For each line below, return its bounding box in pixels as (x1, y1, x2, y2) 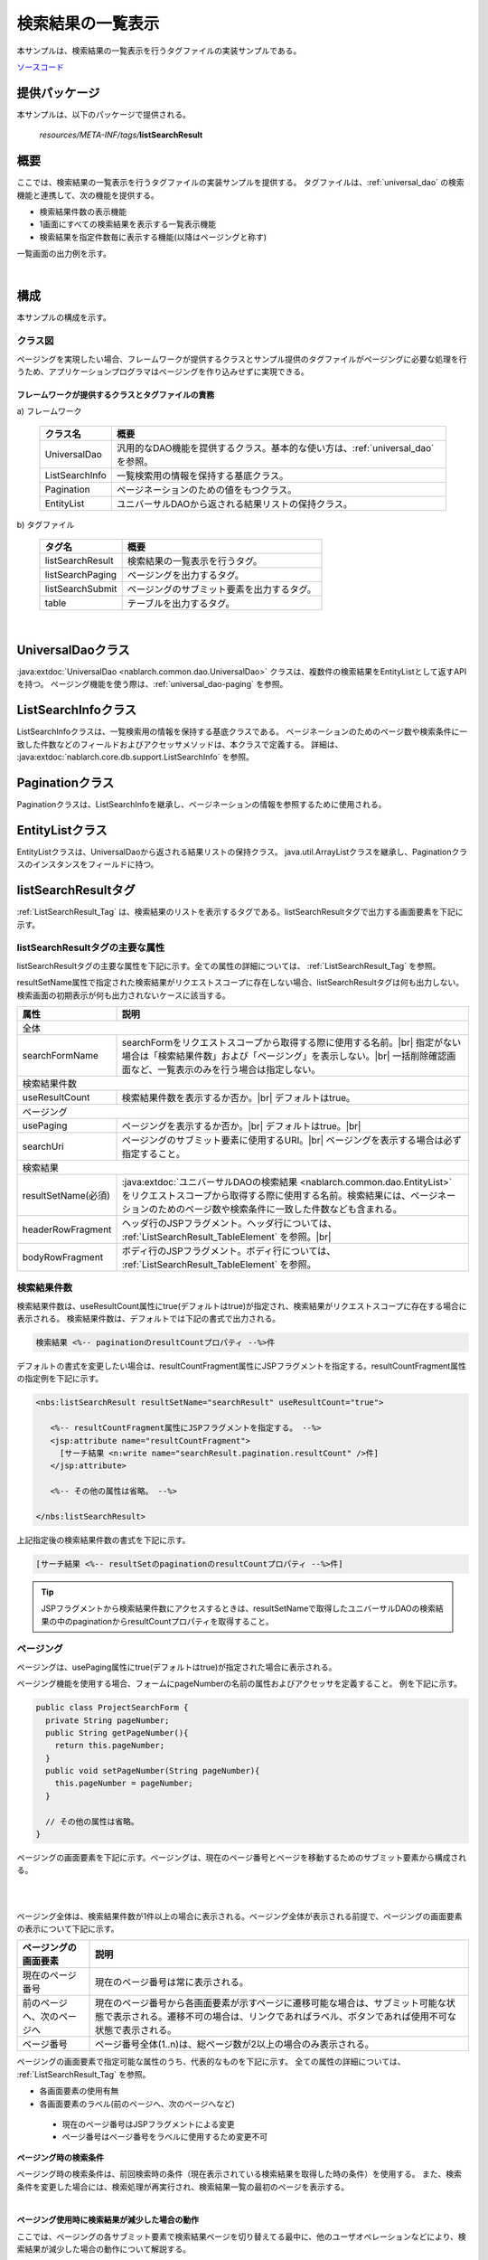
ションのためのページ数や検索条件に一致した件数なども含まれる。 (121, 1202, 402, 1215)
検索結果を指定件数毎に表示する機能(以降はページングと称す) (39, 231, 267, 242)
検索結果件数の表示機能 (39, 206, 127, 217)
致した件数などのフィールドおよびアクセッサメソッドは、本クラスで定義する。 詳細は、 (16, 739, 343, 749)
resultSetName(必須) (22, 1189, 110, 1201)
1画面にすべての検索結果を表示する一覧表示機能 (39, 219, 217, 230)
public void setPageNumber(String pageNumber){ (45, 1766, 260, 1776)
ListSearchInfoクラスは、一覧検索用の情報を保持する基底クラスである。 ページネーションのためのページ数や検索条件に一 (16, 726, 468, 737)
